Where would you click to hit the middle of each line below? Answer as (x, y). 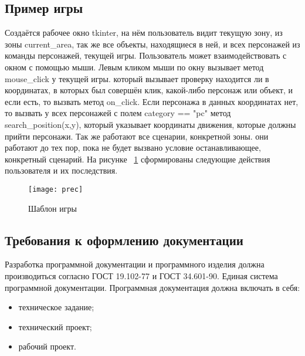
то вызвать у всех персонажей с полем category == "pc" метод (118, 113)
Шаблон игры (52, 208)
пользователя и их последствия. (61, 170)
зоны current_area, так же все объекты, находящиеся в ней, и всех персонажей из (152, 44)
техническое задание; (56, 307)
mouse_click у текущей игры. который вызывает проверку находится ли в (137, 78)
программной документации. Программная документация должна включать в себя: (152, 287)
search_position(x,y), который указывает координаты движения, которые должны (150, 124)
